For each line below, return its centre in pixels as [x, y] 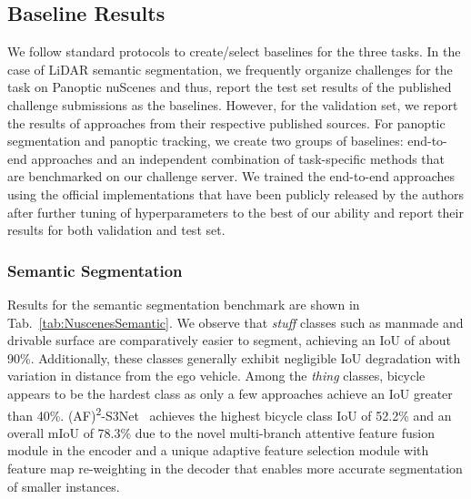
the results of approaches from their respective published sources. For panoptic [226, 122]
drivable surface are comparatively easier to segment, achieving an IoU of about [230, 340]
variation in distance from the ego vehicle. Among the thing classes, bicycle [216, 376]
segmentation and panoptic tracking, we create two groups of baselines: [205, 141]
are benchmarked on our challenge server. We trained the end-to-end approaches [231, 176]
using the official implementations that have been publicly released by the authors [236, 193]
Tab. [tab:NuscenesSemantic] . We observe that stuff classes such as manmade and [235, 322]
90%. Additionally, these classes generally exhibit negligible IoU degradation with [234, 357]
